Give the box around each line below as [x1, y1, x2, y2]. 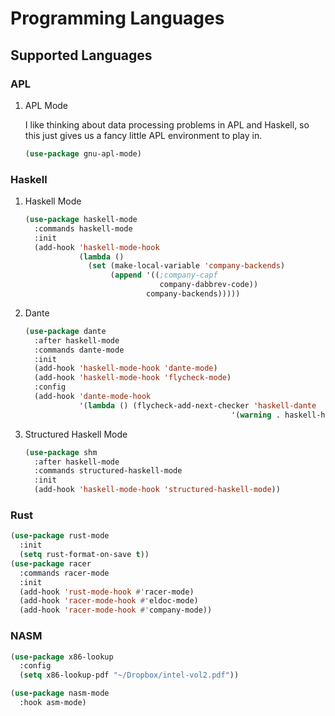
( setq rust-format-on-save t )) [19, 550, 150, 560]
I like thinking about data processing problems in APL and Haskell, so [24, 118, 310, 131]
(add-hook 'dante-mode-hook [34, 392, 152, 402]
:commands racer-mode [19, 568, 110, 578]
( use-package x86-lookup [10, 652, 114, 662]
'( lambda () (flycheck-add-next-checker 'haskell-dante [78, 400, 317, 411]
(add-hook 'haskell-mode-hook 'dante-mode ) [34, 363, 218, 374]
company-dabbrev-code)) [159, 280, 259, 290]
